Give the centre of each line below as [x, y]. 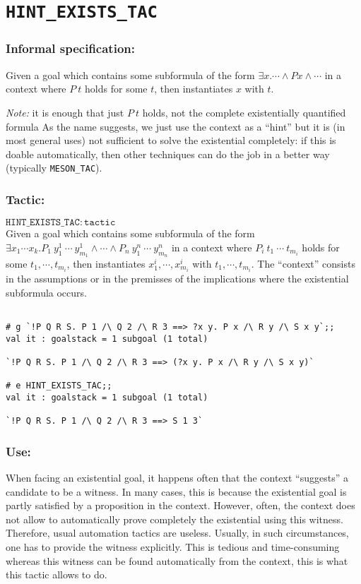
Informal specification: [70, 48]
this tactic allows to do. [57, 574]
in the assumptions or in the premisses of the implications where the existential [177, 279]
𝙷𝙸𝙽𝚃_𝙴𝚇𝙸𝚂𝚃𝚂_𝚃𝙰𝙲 [43, 223]
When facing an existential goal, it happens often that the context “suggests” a [177, 478]
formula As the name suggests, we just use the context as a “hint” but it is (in [176, 126]
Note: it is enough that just [65, 112]
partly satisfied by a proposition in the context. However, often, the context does [180, 505]
